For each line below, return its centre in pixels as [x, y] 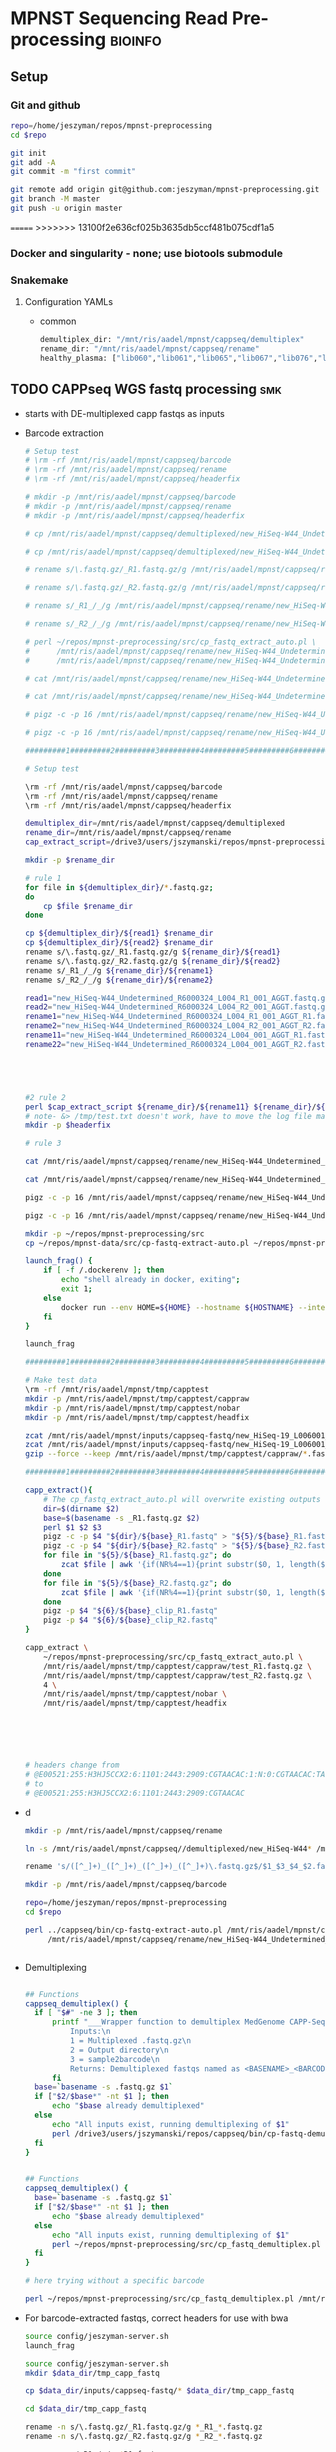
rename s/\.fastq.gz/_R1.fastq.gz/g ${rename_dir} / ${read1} [152, 952]
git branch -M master [55, 199]
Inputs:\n [90, 2032]
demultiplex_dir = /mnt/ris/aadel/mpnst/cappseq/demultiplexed [155, 823]
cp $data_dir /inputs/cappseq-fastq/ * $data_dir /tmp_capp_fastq [159, 2391]
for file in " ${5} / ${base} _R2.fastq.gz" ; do [137, 1583]
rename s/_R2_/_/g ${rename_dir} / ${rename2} [119, 980]
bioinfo [135, 39]
